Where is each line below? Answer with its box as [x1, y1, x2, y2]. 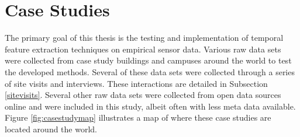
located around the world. [5, 122, 97, 135]
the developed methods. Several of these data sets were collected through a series [5, 65, 295, 78]
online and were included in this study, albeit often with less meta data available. [5, 100, 296, 112]
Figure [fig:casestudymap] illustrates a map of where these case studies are [5, 111, 271, 124]
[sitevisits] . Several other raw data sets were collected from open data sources [5, 89, 281, 101]
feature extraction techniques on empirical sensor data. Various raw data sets [5, 43, 281, 55]
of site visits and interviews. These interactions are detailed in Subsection [5, 77, 268, 89]
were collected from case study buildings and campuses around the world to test [5, 54, 292, 66]
